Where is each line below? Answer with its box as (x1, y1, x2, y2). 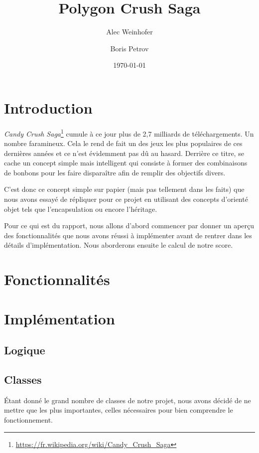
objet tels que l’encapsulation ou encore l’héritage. (4, 203, 157, 214)
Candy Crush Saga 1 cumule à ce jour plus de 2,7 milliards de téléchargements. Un (4, 127, 254, 139)
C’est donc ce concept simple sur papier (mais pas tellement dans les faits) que (4, 184, 245, 194)
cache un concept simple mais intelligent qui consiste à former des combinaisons (4, 157, 248, 168)
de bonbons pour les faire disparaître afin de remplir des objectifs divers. (4, 167, 226, 177)
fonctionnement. (4, 414, 53, 425)
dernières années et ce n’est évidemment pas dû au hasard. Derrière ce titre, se (4, 148, 244, 158)
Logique (4, 342, 45, 358)
